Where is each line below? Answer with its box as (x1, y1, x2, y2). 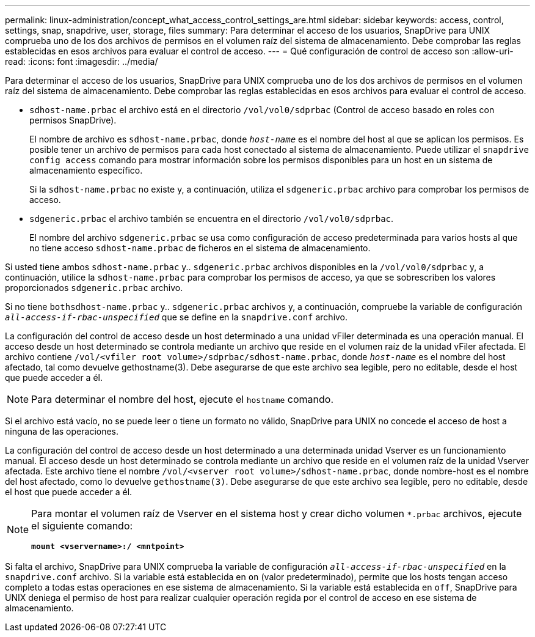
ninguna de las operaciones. (5, 426, 119, 436)
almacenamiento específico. (29, 165, 143, 175)
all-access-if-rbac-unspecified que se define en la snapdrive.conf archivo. (5, 312, 348, 322)
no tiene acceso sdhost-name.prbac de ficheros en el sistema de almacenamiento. (29, 243, 371, 253)
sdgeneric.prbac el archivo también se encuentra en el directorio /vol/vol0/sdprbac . (29, 213, 394, 224)
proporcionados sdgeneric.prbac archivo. (5, 282, 183, 293)
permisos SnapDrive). (29, 115, 117, 125)
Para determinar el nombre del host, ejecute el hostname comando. (31, 393, 333, 405)
